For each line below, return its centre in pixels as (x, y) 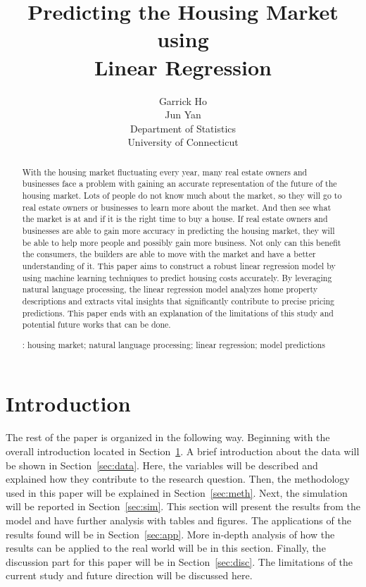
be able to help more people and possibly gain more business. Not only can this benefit (182, 242)
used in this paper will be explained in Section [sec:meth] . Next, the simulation (177, 492)
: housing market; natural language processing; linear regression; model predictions (173, 344)
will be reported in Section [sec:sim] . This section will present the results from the (183, 506)
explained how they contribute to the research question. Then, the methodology (178, 479)
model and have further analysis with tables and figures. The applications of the (178, 520)
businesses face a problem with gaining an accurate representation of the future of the (179, 184)
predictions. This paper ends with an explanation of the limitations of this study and (178, 313)
